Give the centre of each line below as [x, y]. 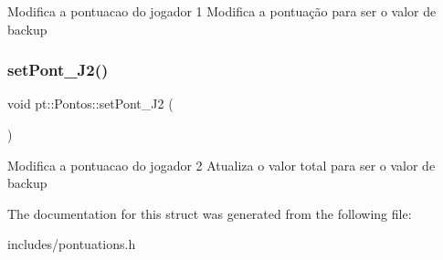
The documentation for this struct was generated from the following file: [210, 213]
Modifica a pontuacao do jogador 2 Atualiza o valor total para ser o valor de [221, 165]
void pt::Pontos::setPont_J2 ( [90, 104]
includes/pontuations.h [72, 244]
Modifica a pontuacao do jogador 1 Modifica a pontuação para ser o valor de [222, 11]
